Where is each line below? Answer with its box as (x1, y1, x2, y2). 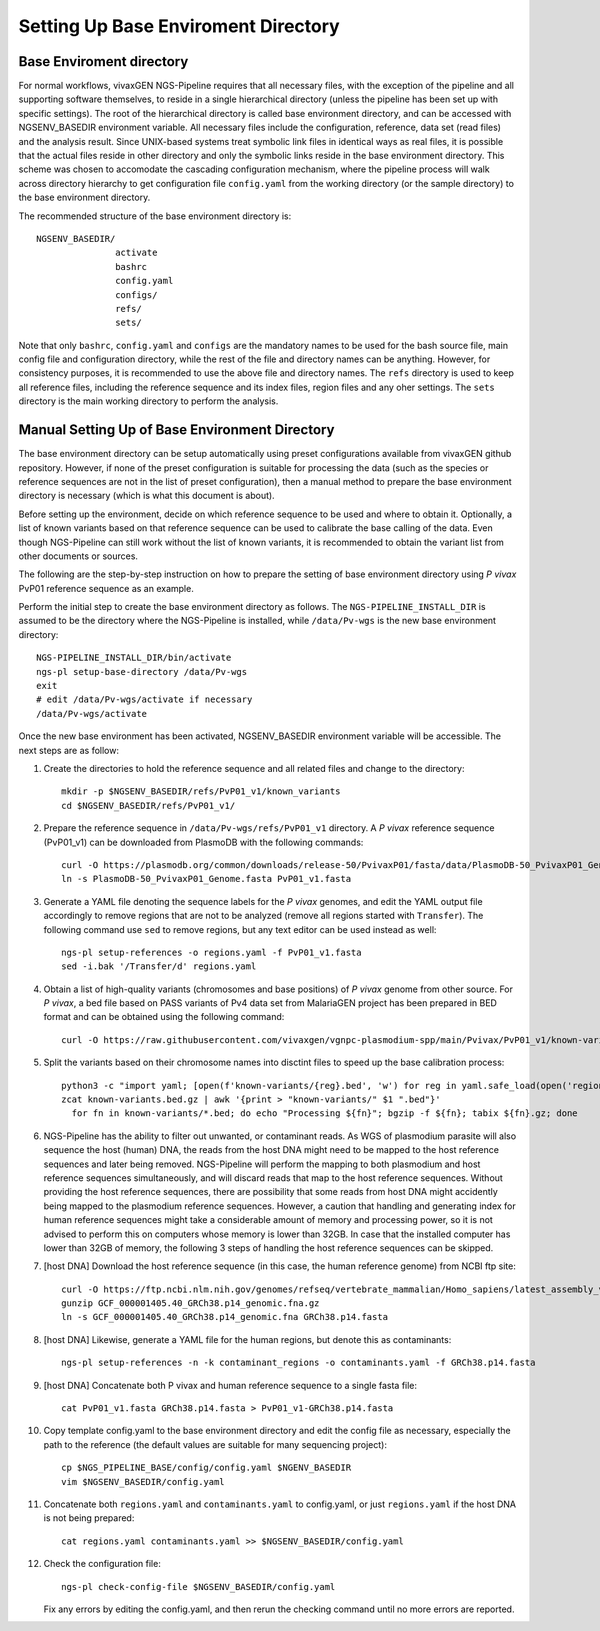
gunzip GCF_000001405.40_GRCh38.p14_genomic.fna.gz (61, 1298, 320, 1309)
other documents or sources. (18, 550, 139, 562)
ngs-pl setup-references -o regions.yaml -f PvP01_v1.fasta (61, 946, 362, 958)
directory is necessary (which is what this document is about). (18, 490, 275, 502)
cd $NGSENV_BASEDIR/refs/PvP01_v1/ (61, 800, 236, 811)
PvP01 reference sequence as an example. (18, 582, 194, 594)
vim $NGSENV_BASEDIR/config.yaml (61, 1476, 225, 1487)
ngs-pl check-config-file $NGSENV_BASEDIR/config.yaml (61, 1581, 336, 1592)
